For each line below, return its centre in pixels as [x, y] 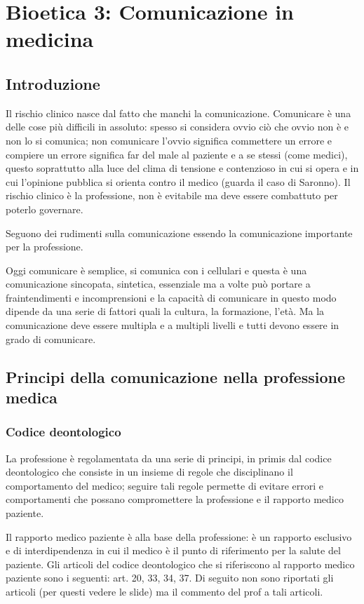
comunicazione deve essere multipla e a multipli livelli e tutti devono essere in [173, 325]
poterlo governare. [45, 209]
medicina [50, 39]
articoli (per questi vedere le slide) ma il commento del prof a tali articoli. [164, 591]
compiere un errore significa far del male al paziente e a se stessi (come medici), [177, 154]
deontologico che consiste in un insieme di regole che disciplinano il [149, 472]
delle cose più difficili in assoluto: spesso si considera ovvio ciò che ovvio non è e [177, 127]
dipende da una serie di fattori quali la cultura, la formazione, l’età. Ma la [165, 311]
